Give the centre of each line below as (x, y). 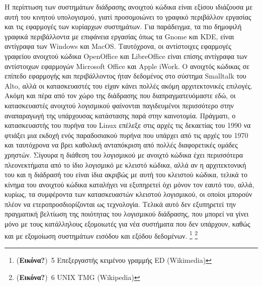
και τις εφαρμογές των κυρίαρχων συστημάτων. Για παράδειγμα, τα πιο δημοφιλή (123, 26)
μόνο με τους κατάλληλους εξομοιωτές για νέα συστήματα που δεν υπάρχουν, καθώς (127, 224)
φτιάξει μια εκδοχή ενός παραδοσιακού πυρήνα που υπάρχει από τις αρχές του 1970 (126, 135)
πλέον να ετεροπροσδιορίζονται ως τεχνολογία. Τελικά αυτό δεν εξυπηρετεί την (120, 204)
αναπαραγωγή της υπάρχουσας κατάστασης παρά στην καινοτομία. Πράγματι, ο (120, 115)
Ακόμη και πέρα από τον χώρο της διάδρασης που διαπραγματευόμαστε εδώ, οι (120, 95)
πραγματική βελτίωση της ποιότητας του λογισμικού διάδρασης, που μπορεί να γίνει (127, 214)
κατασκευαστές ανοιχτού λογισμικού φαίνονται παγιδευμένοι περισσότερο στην (119, 105)
